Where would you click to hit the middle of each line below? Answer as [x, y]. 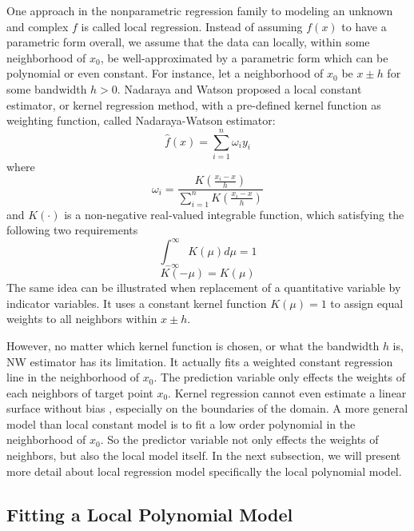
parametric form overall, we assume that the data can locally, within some [188, 42]
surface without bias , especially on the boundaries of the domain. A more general [207, 408]
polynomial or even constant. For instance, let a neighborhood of [165, 73]
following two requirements [72, 230]
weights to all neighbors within [82, 319]
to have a [364, 26]
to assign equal [367, 303]
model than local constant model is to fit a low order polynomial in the [181, 423]
